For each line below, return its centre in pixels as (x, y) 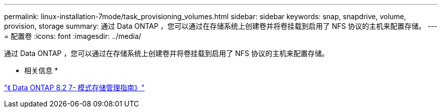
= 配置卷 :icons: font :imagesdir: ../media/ (73, 36)
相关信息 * (41, 70)
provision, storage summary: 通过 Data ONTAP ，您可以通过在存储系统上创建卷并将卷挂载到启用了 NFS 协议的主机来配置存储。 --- (221, 26)
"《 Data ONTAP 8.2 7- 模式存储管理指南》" (74, 88)
